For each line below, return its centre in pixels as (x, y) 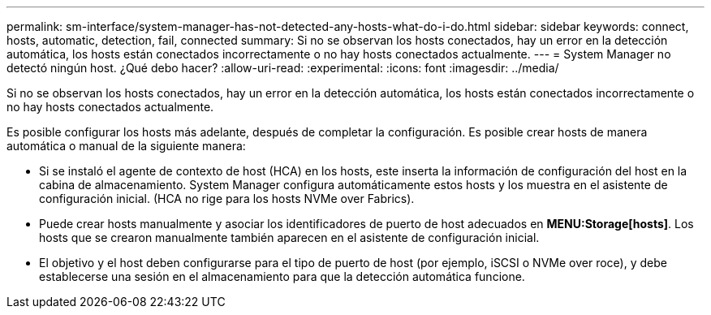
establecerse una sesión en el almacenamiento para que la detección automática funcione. (282, 276)
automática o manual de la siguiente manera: (126, 146)
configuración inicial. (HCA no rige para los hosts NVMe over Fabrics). (227, 198)
